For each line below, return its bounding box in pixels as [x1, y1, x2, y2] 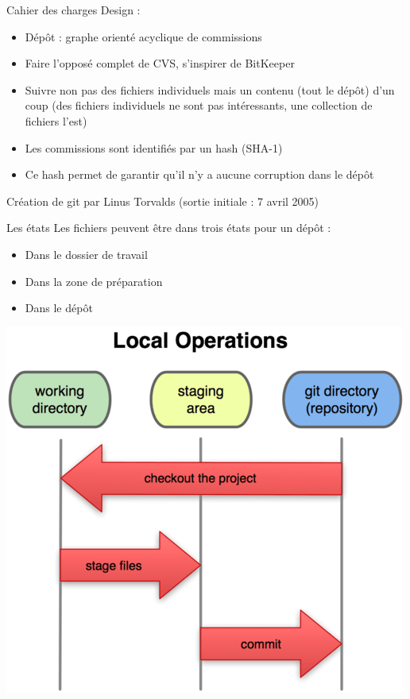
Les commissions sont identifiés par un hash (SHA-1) [25, 139, 283, 156]
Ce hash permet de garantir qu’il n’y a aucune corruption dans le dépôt [25, 166, 374, 183]
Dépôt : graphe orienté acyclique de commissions [25, 28, 262, 44]
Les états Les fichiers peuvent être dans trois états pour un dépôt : [6, 219, 331, 236]
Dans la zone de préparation [25, 272, 163, 289]
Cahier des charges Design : [6, 2, 141, 17]
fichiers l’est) [25, 112, 87, 129]
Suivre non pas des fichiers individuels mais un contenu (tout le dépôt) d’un [25, 81, 395, 98]
